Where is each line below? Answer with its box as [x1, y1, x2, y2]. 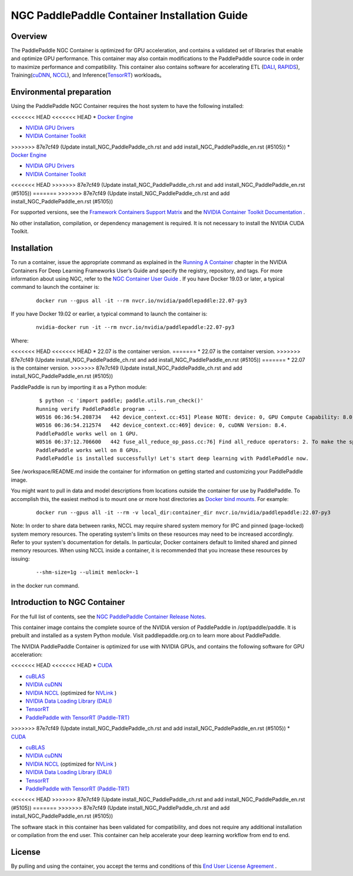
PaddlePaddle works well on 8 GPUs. [36, 447, 142, 453]
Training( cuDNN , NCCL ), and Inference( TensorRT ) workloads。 [11, 71, 165, 79]
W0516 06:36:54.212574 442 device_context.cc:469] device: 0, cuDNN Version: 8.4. [36, 422, 288, 429]
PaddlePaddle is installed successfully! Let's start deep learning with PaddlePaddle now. [36, 455, 309, 462]
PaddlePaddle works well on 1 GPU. [36, 430, 139, 437]
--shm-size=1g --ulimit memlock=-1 [36, 569, 139, 576]
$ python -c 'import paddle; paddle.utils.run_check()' [39, 397, 204, 404]
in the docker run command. [11, 582, 79, 589]
